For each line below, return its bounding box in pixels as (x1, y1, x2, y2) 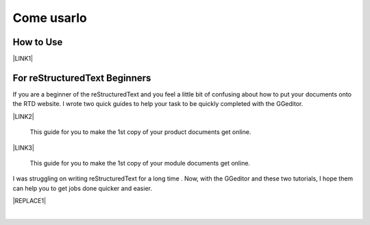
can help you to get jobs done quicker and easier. (12, 184, 152, 192)
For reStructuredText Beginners (12, 72, 151, 83)
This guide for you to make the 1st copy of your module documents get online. (29, 159, 250, 167)
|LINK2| (12, 112, 34, 120)
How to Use (12, 36, 63, 48)
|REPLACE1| (12, 197, 47, 205)
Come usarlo (12, 10, 87, 25)
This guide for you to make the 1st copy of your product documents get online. (29, 128, 251, 136)
